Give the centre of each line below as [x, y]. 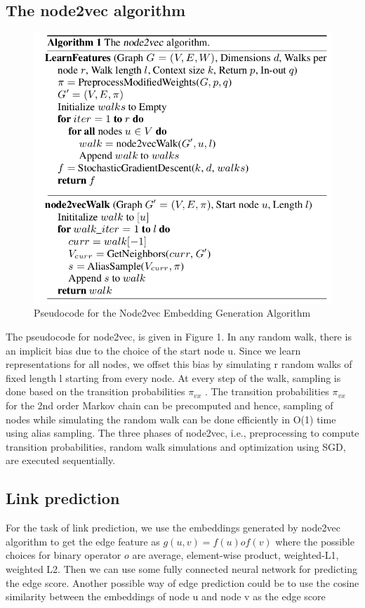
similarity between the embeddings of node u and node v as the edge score [166, 596]
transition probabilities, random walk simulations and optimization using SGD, [176, 446]
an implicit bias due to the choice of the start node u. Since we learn [153, 350]
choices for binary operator [64, 555]
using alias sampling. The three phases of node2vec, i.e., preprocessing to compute [182, 433]
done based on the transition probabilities [95, 391]
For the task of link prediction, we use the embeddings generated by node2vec [173, 528]
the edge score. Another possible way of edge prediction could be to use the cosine [182, 582]
